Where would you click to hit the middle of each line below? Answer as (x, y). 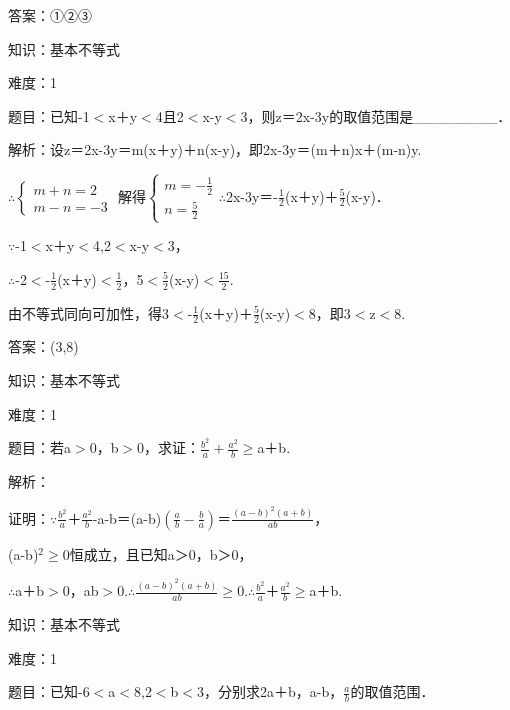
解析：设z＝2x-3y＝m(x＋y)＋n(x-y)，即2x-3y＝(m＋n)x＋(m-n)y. (215, 149)
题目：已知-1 (49, 115)
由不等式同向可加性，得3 (88, 312)
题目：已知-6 (49, 691)
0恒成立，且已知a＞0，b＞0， (157, 553)
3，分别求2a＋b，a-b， (270, 691)
